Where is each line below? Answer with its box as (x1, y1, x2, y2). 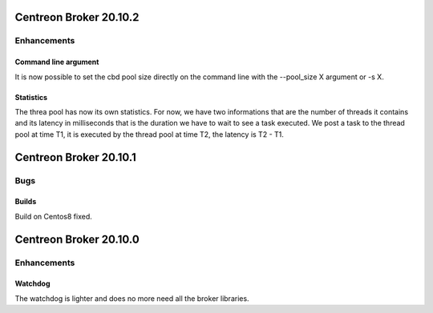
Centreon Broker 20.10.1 (14, 150, 136, 164)
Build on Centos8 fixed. (14, 211, 92, 221)
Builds (14, 197, 37, 207)
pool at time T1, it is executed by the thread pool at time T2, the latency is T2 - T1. (14, 129, 285, 139)
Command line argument (14, 57, 99, 67)
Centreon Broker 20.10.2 (14, 10, 140, 24)
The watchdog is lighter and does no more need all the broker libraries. (14, 293, 249, 303)
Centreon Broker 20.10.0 (14, 232, 140, 246)
